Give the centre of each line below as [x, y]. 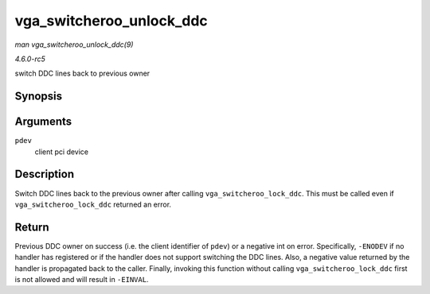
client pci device [62, 152]
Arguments [43, 122]
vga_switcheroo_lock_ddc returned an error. [93, 204]
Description [45, 174]
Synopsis [39, 97]
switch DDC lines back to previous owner [82, 73]
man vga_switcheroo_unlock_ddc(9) [74, 44]
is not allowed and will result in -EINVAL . [82, 280]
